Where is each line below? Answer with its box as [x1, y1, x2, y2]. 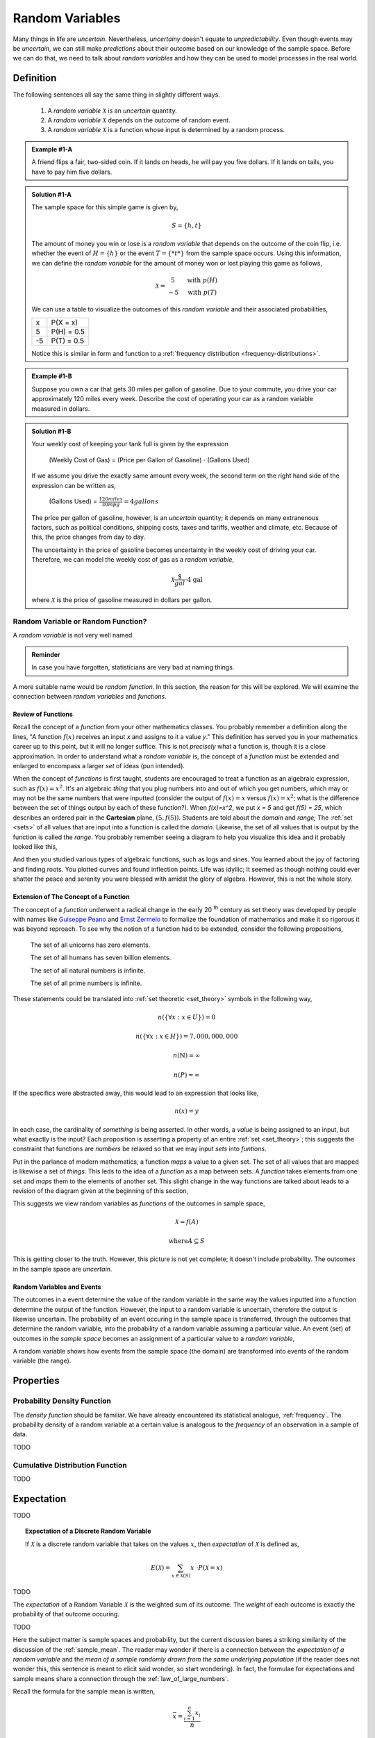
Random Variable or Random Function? [12, 617, 147, 626]
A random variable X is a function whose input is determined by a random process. [47, 126, 285, 134]
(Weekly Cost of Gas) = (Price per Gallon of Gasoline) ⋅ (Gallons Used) [49, 455, 250, 464]
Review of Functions [12, 710, 73, 718]
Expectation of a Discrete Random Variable [25, 1527, 152, 1536]
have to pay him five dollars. [31, 168, 112, 176]
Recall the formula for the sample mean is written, [12, 1687, 156, 1696]
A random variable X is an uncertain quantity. [47, 106, 177, 115]
